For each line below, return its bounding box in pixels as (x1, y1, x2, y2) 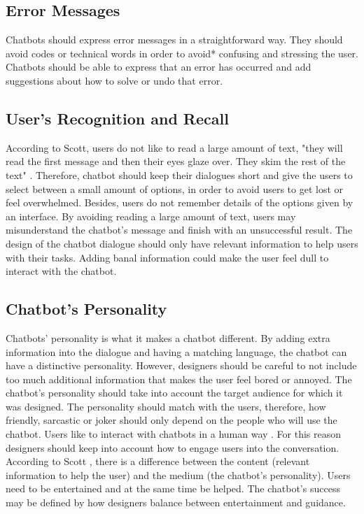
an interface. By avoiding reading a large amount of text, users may (6, 208, 296, 223)
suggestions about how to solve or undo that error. (6, 73, 223, 87)
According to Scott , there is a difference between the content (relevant (6, 454, 310, 469)
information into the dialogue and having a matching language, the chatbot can (6, 344, 347, 359)
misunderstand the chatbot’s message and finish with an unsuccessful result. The (6, 222, 353, 237)
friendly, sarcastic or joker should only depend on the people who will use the (6, 413, 337, 427)
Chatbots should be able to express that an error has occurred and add (6, 59, 311, 74)
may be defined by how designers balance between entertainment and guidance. (6, 495, 346, 510)
